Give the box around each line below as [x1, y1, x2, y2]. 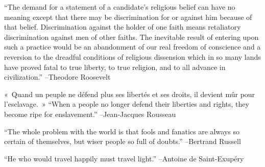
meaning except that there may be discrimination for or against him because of [4, 11, 252, 22]
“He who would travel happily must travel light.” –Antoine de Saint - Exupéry [4, 153, 244, 163]
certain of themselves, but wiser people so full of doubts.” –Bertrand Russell [4, 136, 241, 147]
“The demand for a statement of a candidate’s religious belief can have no [4, 2, 235, 12]
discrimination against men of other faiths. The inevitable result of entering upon [4, 31, 259, 42]
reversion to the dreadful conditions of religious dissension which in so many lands [4, 51, 261, 62]
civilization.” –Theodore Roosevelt [4, 71, 111, 82]
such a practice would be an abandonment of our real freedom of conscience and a [4, 41, 261, 52]
